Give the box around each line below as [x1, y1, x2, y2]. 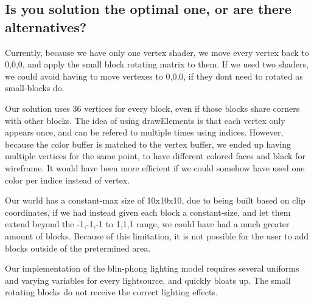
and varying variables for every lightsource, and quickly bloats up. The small [5, 273, 291, 286]
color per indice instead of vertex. [5, 173, 130, 186]
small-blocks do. [5, 81, 65, 94]
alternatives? [5, 17, 87, 36]
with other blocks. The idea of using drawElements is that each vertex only [5, 114, 285, 126]
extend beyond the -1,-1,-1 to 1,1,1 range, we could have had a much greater [5, 218, 290, 230]
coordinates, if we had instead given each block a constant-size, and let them [5, 205, 291, 218]
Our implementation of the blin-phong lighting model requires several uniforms [5, 262, 299, 275]
